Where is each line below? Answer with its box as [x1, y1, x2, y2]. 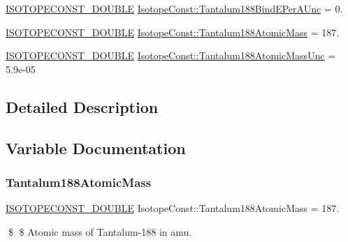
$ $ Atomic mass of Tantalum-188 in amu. [8, 224, 192, 239]
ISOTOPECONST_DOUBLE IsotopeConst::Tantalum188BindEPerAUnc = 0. [6, 1, 343, 15]
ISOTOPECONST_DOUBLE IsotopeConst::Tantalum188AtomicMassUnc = [6, 48, 336, 63]
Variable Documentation [6, 137, 186, 158]
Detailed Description [6, 96, 159, 117]
